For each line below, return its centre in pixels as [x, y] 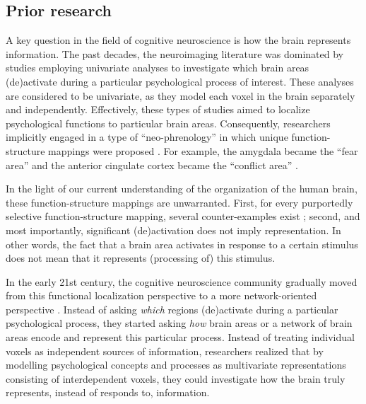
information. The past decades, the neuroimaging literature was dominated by [175, 53]
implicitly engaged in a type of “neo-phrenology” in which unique [147, 137]
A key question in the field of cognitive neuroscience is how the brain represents [178, 40]
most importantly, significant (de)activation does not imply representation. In [173, 230]
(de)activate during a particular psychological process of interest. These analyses [180, 81]
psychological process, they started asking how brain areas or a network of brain [179, 323]
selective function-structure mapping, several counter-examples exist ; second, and [183, 216]
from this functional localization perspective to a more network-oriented [161, 295]
